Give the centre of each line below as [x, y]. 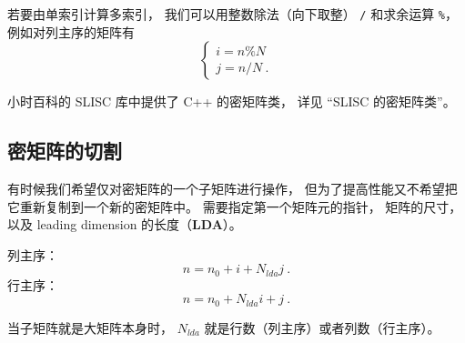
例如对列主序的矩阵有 [71, 31]
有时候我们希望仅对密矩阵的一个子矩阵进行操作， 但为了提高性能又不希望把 [232, 189]
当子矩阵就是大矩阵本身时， [90, 327]
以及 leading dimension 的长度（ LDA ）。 [125, 224]
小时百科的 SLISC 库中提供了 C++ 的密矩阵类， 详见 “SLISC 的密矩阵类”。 [232, 101]
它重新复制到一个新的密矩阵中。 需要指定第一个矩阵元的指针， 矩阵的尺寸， [235, 206]
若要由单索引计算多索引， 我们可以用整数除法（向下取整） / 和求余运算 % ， [232, 14]
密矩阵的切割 [65, 151]
